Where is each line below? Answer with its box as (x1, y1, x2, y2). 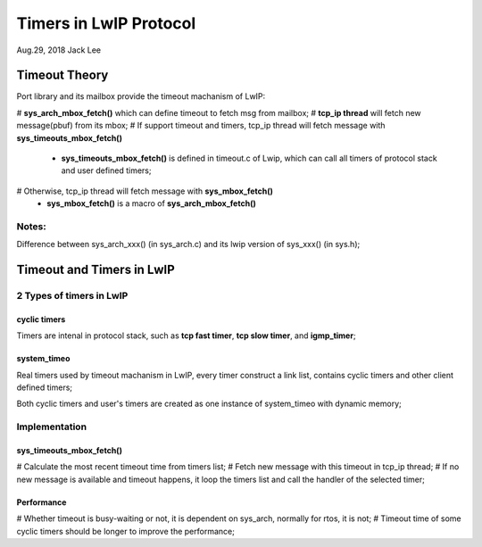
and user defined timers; (61, 165, 152, 176)
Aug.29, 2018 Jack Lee (16, 45, 102, 55)
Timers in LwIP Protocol (16, 13, 196, 33)
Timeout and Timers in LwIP (16, 262, 176, 278)
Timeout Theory (16, 68, 109, 83)
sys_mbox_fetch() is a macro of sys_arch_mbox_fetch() (46, 198, 256, 209)
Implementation (16, 420, 87, 433)
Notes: (16, 220, 46, 232)
